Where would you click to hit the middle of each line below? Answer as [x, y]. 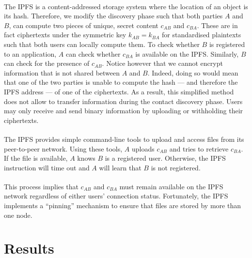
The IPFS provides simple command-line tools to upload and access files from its [124, 139]
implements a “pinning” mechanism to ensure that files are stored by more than [122, 205]
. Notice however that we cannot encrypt [162, 63]
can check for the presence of [47, 63]
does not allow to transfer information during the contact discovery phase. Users [123, 101]
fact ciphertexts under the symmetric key [65, 35]
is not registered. [176, 167]
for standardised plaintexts [201, 35]
